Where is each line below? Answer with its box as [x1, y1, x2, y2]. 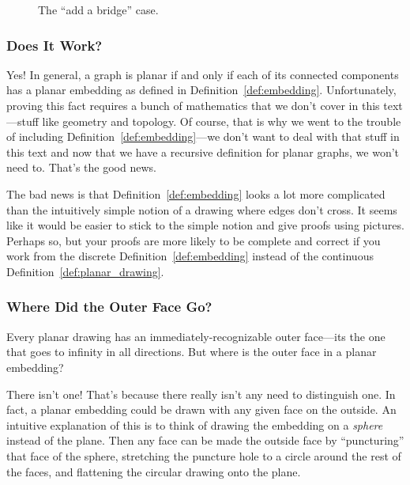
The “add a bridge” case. [38, 2, 159, 17]
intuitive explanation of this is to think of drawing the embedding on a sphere [6, 416, 383, 433]
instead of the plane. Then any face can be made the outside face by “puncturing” [6, 432, 404, 449]
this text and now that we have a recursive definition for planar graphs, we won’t [6, 143, 400, 160]
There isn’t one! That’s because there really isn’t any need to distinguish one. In [6, 385, 396, 402]
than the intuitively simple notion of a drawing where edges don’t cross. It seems [6, 201, 397, 218]
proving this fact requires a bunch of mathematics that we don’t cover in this [6, 97, 380, 113]
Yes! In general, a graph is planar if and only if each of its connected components [6, 66, 399, 82]
